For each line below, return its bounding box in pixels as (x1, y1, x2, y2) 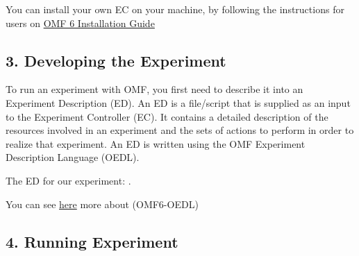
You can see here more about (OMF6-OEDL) (6, 196, 199, 211)
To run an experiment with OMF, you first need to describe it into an (6, 82, 303, 96)
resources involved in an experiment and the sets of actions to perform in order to (6, 123, 354, 137)
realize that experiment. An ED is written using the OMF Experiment (6, 136, 306, 151)
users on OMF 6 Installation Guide (6, 15, 155, 30)
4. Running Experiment (6, 230, 178, 252)
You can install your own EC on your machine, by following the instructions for (6, 2, 344, 16)
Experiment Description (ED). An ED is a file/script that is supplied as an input (6, 95, 351, 110)
